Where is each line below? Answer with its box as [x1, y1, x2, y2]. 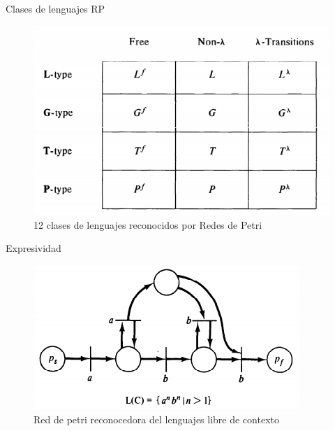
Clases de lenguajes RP [6, 1, 105, 15]
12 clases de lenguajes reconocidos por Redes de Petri [33, 217, 262, 232]
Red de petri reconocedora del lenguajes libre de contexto [33, 411, 279, 426]
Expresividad [6, 241, 61, 255]
